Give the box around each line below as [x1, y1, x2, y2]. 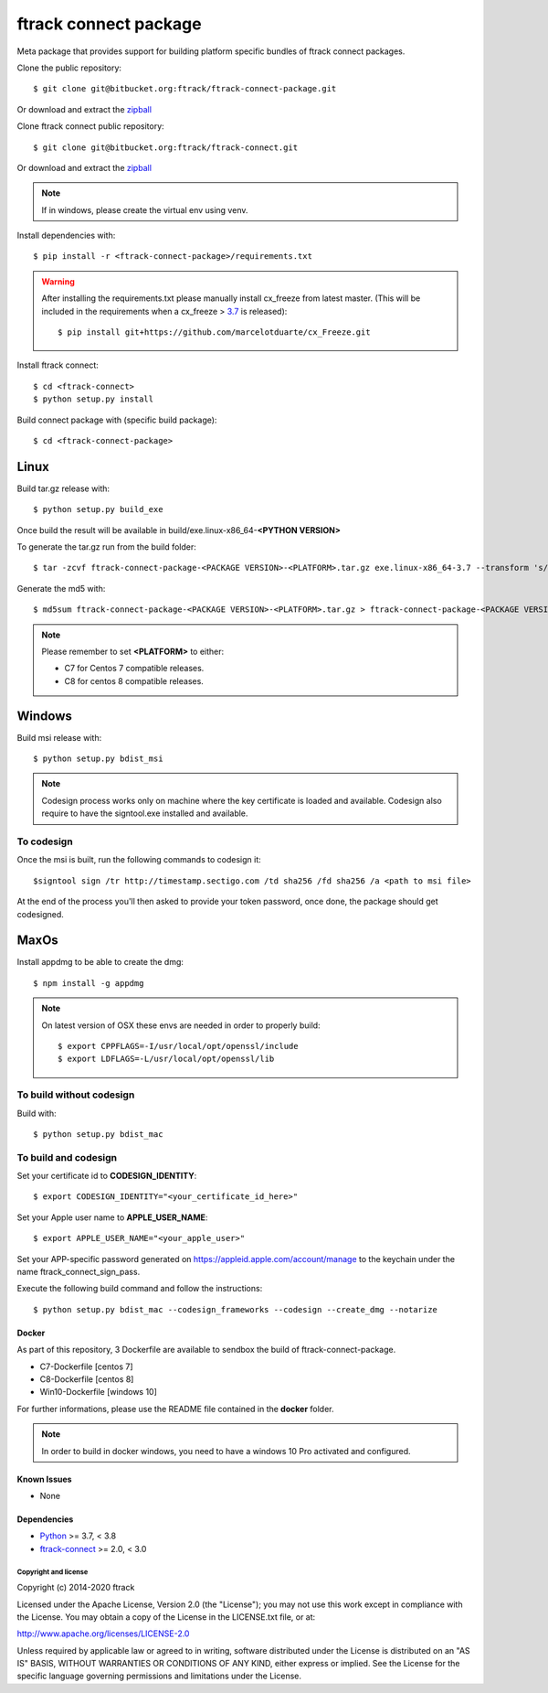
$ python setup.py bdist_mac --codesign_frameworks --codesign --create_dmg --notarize [33, 1304, 438, 1314]
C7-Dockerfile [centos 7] [39, 1361, 133, 1372]
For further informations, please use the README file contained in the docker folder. [16, 1403, 334, 1414]
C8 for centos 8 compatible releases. [64, 675, 205, 686]
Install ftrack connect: [16, 359, 100, 370]
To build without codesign [16, 1088, 135, 1101]
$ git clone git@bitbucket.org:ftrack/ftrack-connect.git [33, 142, 299, 153]
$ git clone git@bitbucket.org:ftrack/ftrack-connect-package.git [33, 83, 337, 94]
